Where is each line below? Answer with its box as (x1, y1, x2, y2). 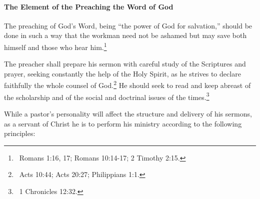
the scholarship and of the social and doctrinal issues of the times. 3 (4, 90, 209, 102)
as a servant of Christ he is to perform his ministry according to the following (4, 118, 242, 128)
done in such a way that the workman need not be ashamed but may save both (4, 30, 247, 40)
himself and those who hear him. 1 (4, 40, 107, 52)
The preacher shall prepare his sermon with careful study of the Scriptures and (4, 58, 246, 69)
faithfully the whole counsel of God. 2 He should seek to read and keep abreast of (4, 78, 251, 90)
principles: (4, 128, 35, 138)
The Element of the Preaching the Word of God (4, 1, 173, 11)
